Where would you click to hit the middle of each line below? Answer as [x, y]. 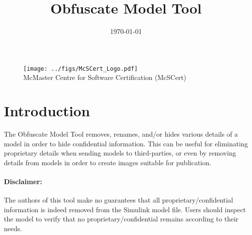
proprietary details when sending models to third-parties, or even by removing [120, 153]
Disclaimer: [23, 181]
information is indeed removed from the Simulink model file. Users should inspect [125, 209]
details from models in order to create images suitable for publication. [108, 162]
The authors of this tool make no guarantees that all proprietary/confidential [118, 200]
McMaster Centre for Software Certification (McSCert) [105, 77]
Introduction [47, 111]
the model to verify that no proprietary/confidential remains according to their [121, 219]
